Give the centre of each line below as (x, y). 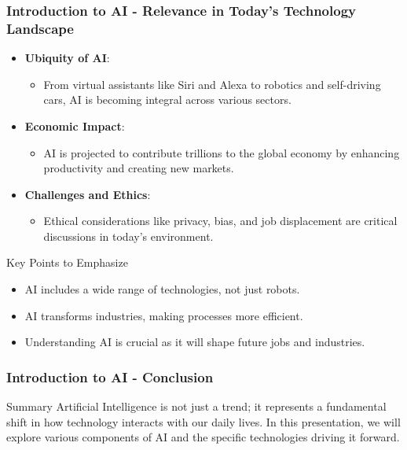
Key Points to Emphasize (67, 262)
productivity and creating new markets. (139, 168)
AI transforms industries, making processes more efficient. (164, 315)
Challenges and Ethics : (88, 194)
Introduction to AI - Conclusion (110, 376)
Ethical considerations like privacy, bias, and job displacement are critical (220, 221)
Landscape (40, 28)
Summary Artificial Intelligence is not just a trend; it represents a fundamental (196, 406)
